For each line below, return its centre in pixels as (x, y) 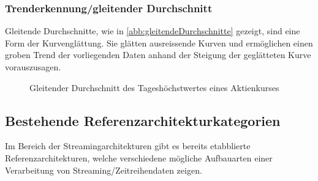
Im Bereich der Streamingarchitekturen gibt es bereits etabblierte (128, 146)
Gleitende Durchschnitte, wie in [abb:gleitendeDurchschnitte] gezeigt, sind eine (153, 31)
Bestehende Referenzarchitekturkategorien (143, 120)
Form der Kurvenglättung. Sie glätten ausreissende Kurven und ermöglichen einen (159, 42)
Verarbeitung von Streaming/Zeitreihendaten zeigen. (104, 170)
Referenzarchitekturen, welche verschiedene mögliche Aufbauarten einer (139, 157)
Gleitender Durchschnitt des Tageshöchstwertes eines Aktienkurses (154, 87)
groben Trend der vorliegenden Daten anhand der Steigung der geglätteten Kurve (158, 55)
